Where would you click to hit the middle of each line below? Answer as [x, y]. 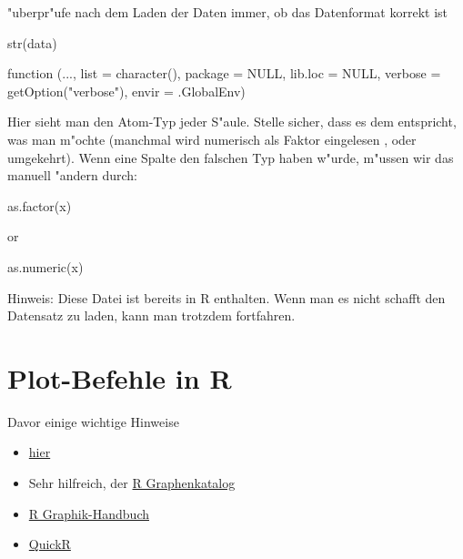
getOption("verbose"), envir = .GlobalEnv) [126, 91]
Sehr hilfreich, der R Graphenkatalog [132, 483]
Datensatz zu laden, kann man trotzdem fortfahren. [151, 315]
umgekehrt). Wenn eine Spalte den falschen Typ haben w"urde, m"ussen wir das [231, 157]
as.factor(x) [40, 205]
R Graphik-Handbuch [89, 513]
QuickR [50, 544]
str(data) [32, 42]
